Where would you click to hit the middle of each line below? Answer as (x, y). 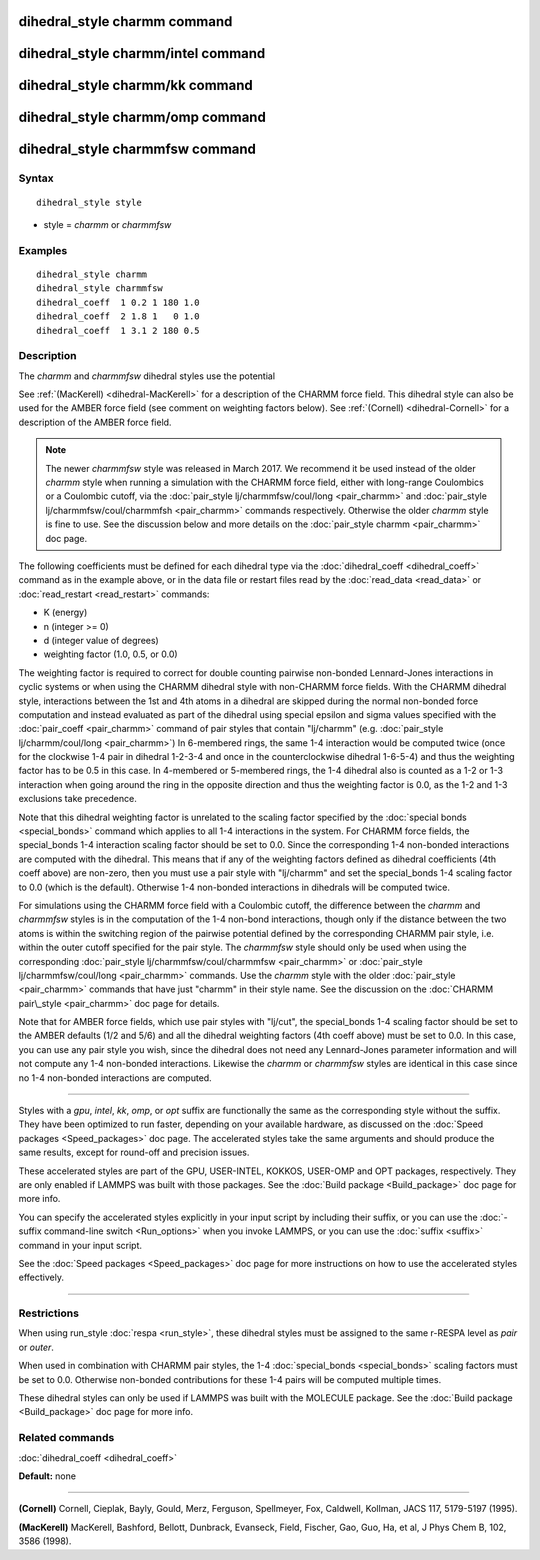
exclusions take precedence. (77, 799)
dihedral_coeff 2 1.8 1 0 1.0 (118, 316)
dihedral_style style (89, 202)
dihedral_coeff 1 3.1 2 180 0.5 (118, 330)
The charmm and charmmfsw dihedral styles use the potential (146, 376)
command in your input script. (80, 1245)
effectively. (41, 1277)
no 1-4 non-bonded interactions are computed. (115, 1077)
